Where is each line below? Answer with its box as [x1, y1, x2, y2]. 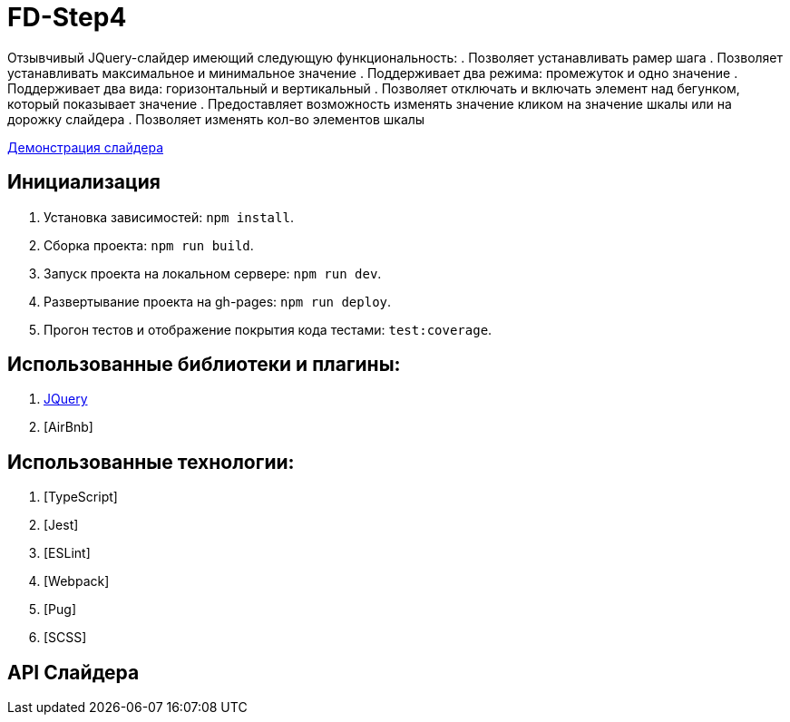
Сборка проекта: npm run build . [44, 237, 254, 253]
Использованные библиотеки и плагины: [7, 353, 401, 376]
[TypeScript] [44, 489, 118, 505]
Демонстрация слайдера [7, 139, 163, 155]
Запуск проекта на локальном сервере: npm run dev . [44, 265, 382, 281]
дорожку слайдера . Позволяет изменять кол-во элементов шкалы [7, 111, 425, 127]
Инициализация [7, 171, 161, 194]
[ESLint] [44, 545, 91, 561]
